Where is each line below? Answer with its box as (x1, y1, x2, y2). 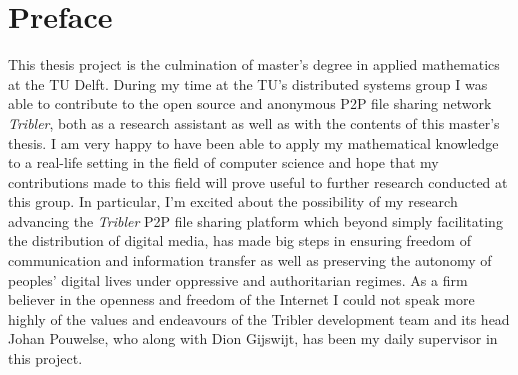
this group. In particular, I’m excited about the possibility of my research (8, 191, 458, 212)
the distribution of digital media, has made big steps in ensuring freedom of (8, 230, 471, 251)
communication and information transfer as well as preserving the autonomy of (8, 250, 492, 271)
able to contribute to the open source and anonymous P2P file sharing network (8, 93, 492, 114)
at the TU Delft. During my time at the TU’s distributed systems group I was (8, 73, 488, 94)
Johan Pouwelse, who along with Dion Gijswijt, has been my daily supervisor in (8, 328, 498, 349)
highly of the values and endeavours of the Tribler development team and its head (8, 308, 510, 329)
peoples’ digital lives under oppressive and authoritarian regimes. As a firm (8, 269, 468, 290)
